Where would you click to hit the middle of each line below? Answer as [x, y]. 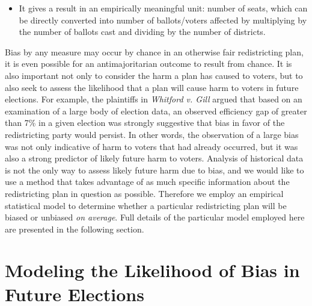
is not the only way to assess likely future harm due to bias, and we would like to [154, 170]
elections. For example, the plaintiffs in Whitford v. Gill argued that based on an [154, 99]
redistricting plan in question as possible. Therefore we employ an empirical [144, 193]
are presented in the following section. [75, 229]
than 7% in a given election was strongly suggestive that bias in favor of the [145, 123]
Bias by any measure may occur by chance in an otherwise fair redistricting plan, [154, 52]
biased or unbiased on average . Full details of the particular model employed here [155, 217]
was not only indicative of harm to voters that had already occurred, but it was [151, 146]
